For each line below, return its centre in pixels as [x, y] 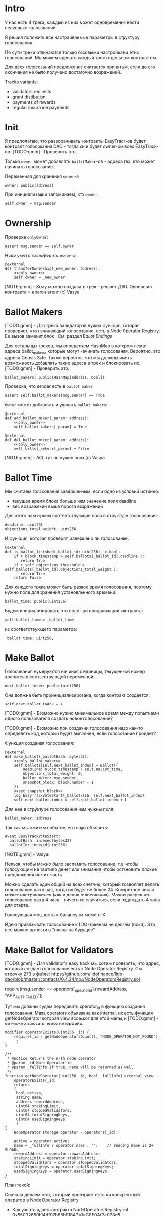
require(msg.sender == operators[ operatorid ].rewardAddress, [66, 990]
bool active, [29, 1093]
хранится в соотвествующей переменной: [50, 677]
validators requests [32, 91]
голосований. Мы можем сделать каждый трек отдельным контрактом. [81, 57]
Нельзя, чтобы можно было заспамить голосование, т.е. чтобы [72, 864]
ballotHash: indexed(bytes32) [41, 841]
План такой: [18, 1185]
